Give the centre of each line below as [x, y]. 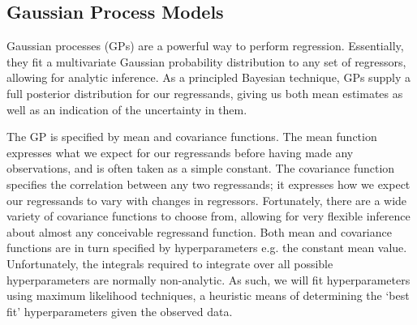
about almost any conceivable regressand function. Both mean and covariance [199, 231]
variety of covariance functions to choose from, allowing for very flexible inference [208, 216]
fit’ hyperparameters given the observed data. [120, 311]
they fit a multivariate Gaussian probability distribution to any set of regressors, [206, 61]
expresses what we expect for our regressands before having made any [180, 152]
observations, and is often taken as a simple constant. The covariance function [201, 168]
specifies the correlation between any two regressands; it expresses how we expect [208, 184]
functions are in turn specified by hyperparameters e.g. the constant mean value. [207, 248]
